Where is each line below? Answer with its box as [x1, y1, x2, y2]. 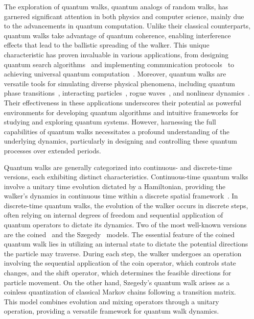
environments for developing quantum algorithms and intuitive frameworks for [4, 107, 239, 117]
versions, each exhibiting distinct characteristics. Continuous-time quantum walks [4, 172, 248, 182]
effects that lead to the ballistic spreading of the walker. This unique [4, 40, 209, 50]
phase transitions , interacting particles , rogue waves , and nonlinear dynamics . [4, 88, 250, 98]
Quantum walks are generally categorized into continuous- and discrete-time [4, 162, 232, 172]
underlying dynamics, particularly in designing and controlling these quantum [4, 136, 237, 146]
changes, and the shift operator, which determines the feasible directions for [4, 268, 231, 278]
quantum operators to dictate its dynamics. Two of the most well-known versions [4, 220, 247, 230]
